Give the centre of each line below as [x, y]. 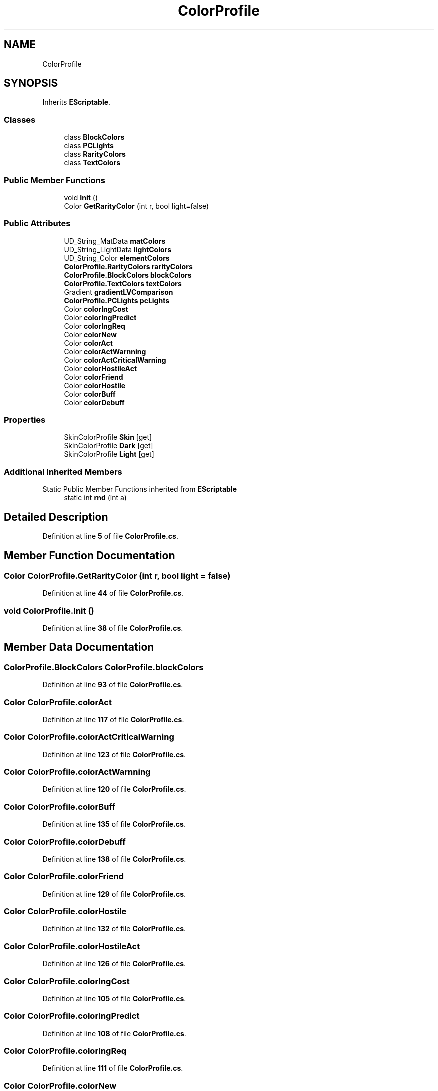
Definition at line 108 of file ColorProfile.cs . [114, 1033]
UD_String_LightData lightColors [118, 249]
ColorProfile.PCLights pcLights [117, 300]
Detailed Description [56, 517]
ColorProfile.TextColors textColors [123, 283]
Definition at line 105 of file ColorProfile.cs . [114, 998]
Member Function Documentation [90, 556]
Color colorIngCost [96, 309]
